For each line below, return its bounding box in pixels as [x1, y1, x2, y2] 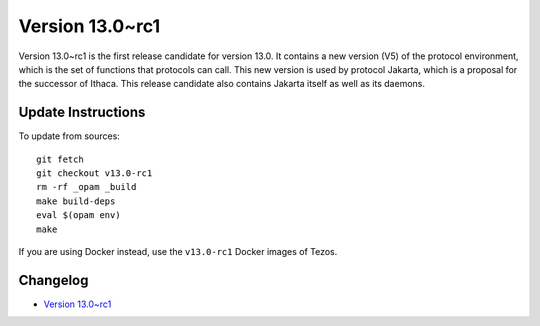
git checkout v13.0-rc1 [36, 168, 153, 179]
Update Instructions [18, 104, 146, 121]
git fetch [36, 153, 84, 165]
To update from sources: [18, 130, 120, 142]
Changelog [18, 271, 89, 289]
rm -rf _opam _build [36, 181, 137, 193]
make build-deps [36, 195, 116, 207]
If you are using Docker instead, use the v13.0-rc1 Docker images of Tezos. [18, 245, 338, 257]
